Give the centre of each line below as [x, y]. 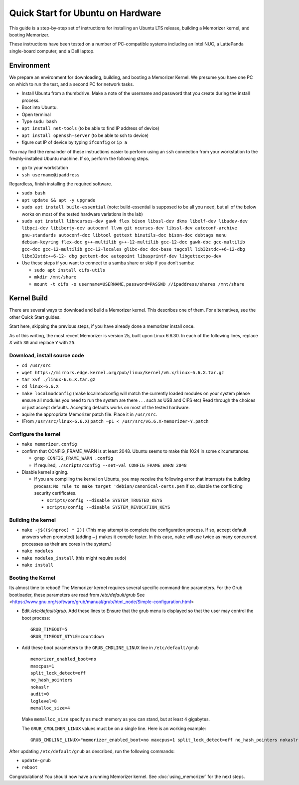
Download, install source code [47, 355]
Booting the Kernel [32, 578]
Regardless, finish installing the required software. [61, 184]
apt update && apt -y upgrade [59, 200]
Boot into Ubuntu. [40, 107]
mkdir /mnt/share [55, 277]
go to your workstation [45, 168]
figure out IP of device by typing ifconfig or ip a [75, 142]
